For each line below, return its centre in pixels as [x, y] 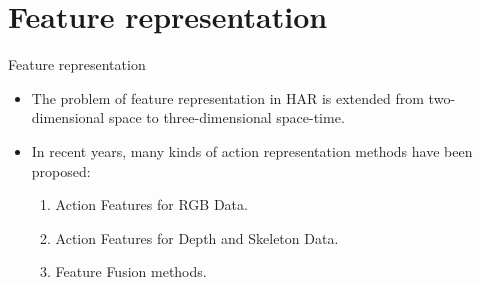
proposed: [61, 170]
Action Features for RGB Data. [151, 204]
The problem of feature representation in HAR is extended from [227, 97]
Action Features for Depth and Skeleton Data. [197, 237]
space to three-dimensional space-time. [226, 117]
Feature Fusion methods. [131, 271]
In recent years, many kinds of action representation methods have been [252, 150]
